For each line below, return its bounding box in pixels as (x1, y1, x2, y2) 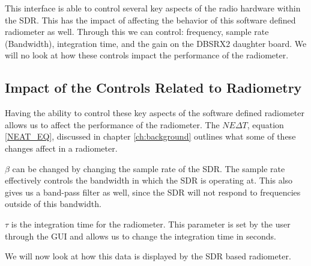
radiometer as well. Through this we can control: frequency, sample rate (5, 25, 269, 38)
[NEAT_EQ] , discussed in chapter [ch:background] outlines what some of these (5, 130, 296, 143)
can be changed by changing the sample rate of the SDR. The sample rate (12, 162, 285, 175)
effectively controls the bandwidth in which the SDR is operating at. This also (5, 174, 293, 187)
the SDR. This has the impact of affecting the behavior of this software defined (5, 13, 296, 26)
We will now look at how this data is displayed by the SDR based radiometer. (5, 250, 291, 262)
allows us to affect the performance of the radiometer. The (5, 118, 220, 131)
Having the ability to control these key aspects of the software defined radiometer (5, 107, 304, 119)
